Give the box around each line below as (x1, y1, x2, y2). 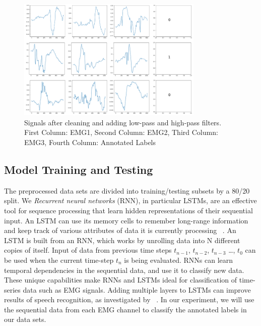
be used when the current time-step (4, 254, 114, 265)
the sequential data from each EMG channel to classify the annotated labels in (4, 304, 247, 314)
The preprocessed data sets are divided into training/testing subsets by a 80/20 (4, 185, 250, 196)
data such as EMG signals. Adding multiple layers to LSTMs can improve (23, 284, 251, 295)
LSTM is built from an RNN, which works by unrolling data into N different (4, 235, 240, 245)
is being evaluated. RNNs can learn (124, 254, 233, 265)
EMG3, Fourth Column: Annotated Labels (24, 136, 156, 147)
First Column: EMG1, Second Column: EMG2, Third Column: (24, 127, 218, 137)
